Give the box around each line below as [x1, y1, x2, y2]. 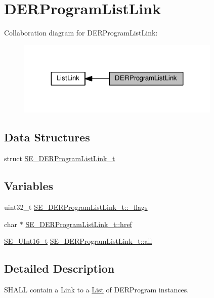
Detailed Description [4, 260, 115, 276]
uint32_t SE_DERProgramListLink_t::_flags [4, 202, 148, 212]
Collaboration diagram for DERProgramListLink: [4, 27, 158, 38]
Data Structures [4, 129, 90, 145]
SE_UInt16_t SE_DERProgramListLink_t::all [4, 236, 152, 246]
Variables [4, 178, 54, 194]
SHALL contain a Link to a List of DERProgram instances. [4, 284, 189, 295]
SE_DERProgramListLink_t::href [25, 218, 132, 229]
